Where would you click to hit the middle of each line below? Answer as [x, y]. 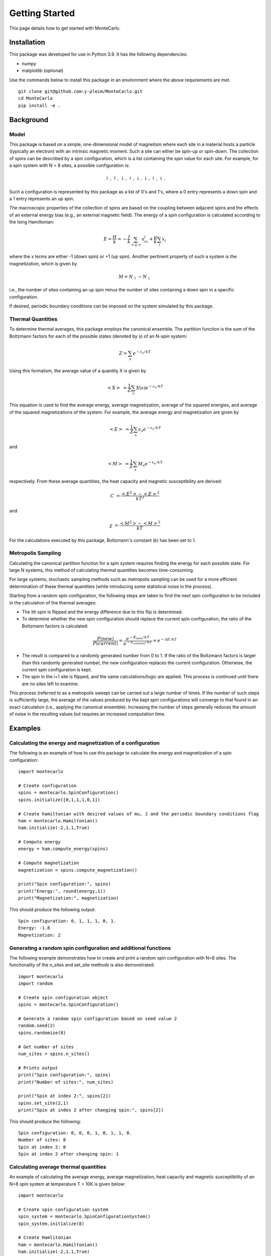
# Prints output [38, 1068]
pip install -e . [39, 105]
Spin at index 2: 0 [42, 1147]
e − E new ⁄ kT [138, 638]
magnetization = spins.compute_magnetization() [78, 870]
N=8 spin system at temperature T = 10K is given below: [67, 1184]
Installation [27, 42]
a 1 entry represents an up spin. [42, 199]
